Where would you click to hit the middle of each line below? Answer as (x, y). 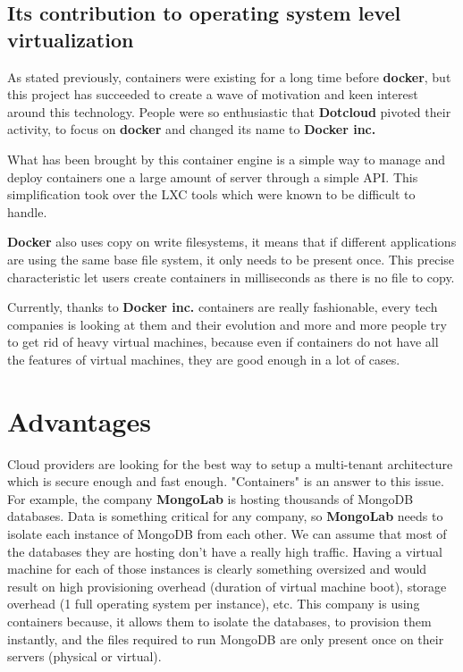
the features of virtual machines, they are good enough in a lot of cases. (204, 359)
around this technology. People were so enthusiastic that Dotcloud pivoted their (229, 111)
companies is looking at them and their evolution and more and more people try (227, 324)
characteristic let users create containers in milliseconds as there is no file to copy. (231, 277)
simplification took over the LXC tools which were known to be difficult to (211, 194)
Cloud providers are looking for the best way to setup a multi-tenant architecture (230, 463)
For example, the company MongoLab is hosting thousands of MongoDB (210, 498)
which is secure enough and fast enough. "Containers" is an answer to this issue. (226, 481)
